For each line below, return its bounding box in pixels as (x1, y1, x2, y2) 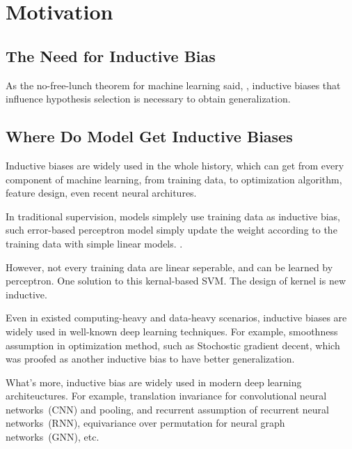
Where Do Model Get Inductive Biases (6, 125, 293, 147)
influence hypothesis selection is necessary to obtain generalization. (6, 91, 291, 106)
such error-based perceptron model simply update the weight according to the (6, 222, 337, 237)
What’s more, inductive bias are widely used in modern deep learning (6, 374, 302, 389)
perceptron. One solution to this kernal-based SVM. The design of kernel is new (6, 273, 346, 288)
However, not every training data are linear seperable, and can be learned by (6, 259, 333, 274)
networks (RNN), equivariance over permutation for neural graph (6, 416, 285, 430)
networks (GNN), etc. (6, 429, 99, 444)
